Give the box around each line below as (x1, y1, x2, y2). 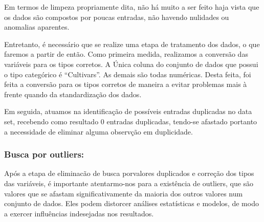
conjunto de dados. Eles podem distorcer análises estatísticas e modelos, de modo (4, 198, 259, 209)
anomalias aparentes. (4, 21, 70, 32)
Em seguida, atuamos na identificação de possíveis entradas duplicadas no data (4, 106, 252, 117)
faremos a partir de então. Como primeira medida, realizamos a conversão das (4, 49, 248, 59)
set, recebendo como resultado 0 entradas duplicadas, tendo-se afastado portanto (4, 116, 257, 126)
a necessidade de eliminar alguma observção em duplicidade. (4, 126, 193, 137)
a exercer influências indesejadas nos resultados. (4, 208, 154, 218)
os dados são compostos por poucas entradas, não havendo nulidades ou (4, 11, 229, 22)
